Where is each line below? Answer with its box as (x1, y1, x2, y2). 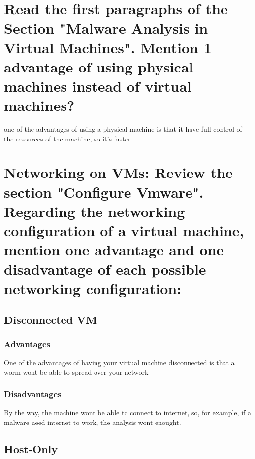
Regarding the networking (4, 201, 185, 221)
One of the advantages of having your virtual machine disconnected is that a (4, 357, 235, 367)
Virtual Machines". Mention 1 (4, 37, 212, 57)
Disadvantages (4, 388, 62, 400)
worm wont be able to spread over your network (4, 367, 149, 377)
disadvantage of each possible (4, 259, 206, 279)
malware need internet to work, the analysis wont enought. (4, 417, 181, 427)
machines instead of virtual (4, 75, 191, 96)
